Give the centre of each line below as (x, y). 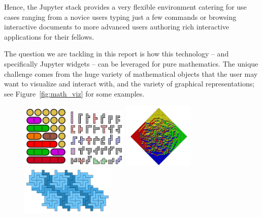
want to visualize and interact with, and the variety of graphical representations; (129, 84)
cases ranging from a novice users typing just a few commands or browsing (120, 17)
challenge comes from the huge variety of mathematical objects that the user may (131, 73)
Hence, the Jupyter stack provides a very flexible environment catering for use (125, 7)
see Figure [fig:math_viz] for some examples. (74, 93)
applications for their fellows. (49, 36)
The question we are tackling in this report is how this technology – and (117, 54)
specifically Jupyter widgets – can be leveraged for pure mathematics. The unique (131, 63)
